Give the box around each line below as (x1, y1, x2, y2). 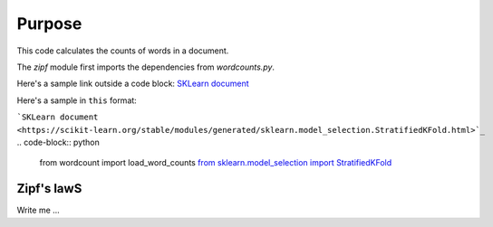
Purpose (16, 14, 82, 33)
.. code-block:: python (16, 137, 100, 147)
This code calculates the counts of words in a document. (16, 45, 229, 56)
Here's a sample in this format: (16, 95, 138, 106)
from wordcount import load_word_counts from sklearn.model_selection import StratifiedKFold (39, 157, 392, 168)
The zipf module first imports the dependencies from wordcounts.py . (16, 61, 275, 72)
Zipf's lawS (16, 181, 82, 196)
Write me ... (16, 204, 61, 216)
